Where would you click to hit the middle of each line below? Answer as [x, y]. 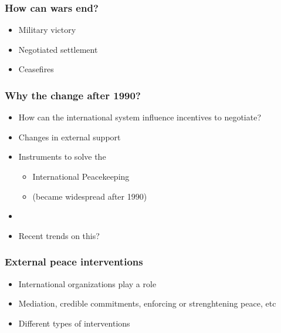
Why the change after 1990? [73, 95]
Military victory [47, 30]
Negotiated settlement [58, 49]
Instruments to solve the [62, 157]
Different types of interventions [74, 323]
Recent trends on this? [59, 235]
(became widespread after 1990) [90, 196]
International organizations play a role [87, 283]
